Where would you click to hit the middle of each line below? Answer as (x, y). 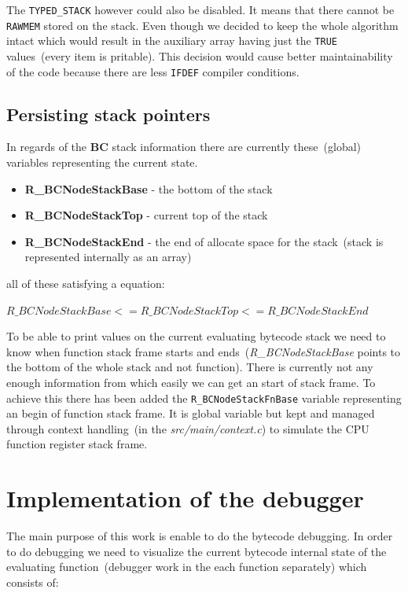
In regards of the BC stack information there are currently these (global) (184, 147)
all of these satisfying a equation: (86, 283)
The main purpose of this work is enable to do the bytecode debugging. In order (200, 536)
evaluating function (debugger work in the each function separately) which (187, 567)
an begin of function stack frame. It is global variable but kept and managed (191, 413)
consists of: (33, 582)
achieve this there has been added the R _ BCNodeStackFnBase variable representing (204, 398)
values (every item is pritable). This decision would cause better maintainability (200, 55)
